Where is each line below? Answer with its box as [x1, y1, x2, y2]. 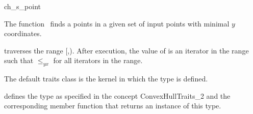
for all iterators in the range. [53, 55, 143, 66]
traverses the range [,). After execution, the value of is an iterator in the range [4, 45, 249, 55]
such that [4, 55, 34, 66]
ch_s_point [4, 1, 41, 11]
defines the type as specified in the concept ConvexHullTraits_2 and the [4, 90, 231, 101]
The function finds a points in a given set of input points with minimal [4, 18, 230, 28]
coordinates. [4, 28, 42, 39]
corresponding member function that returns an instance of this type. [4, 100, 221, 111]
